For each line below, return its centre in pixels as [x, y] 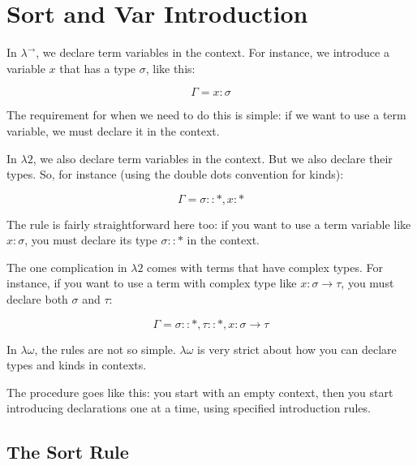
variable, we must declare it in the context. [113, 130]
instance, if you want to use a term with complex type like [152, 283]
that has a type [98, 68]
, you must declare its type [91, 240]
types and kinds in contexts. [77, 365]
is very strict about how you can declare [297, 349]
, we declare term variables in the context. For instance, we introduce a [213, 52]
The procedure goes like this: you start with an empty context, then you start [200, 392]
